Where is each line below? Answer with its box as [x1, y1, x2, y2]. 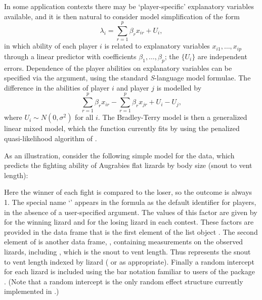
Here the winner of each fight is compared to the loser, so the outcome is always [4, 187, 252, 197]
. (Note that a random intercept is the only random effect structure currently [4, 276, 243, 286]
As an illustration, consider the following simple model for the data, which [4, 150, 235, 160]
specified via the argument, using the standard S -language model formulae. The [4, 72, 251, 83]
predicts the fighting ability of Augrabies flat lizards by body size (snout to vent [4, 160, 252, 170]
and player [116, 82, 149, 93]
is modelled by [156, 82, 202, 93]
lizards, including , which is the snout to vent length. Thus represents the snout [4, 246, 251, 256]
